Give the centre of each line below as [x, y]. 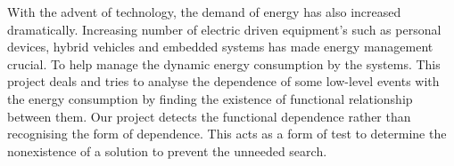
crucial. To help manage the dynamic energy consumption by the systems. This [224, 63]
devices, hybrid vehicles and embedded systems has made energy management [220, 47]
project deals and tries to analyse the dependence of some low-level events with [223, 81]
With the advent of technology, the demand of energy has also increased [204, 12]
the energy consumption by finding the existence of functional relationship [210, 98]
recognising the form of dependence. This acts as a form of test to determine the [227, 134]
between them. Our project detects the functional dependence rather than [209, 116]
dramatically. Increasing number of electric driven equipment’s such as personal [224, 29]
